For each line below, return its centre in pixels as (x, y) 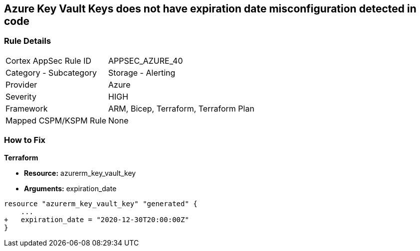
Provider (21, 84)
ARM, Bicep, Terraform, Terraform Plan (181, 108)
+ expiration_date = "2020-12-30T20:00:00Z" (97, 219)
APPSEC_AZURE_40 (146, 61)
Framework (27, 108)
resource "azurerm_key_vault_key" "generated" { (101, 203)
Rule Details (28, 41)
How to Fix (25, 140)
